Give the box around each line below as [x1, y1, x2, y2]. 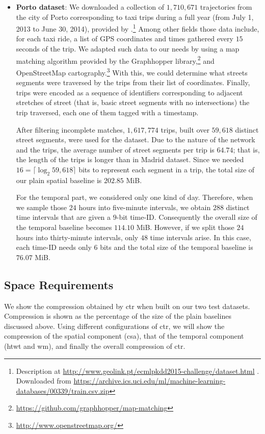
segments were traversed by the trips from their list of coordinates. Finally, [16, 77, 250, 88]
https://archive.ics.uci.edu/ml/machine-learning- [73, 375, 226, 386]
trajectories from [200, 2, 252, 12]
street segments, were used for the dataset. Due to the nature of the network [16, 134, 255, 145]
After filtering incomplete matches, [16, 124, 125, 135]
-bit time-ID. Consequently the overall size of [116, 212, 257, 222]
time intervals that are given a [16, 212, 111, 222]
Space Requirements [4, 276, 114, 292]
